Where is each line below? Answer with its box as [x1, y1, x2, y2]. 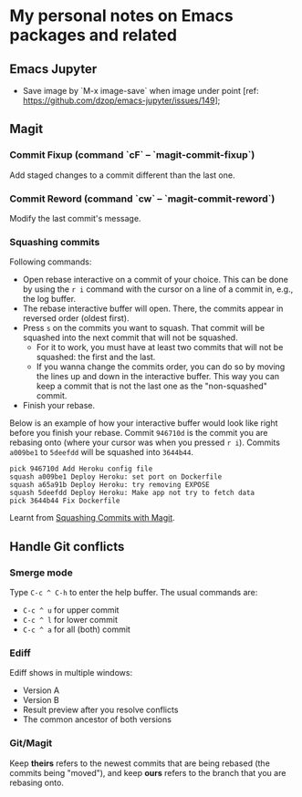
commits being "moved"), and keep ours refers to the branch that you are [9, 767, 286, 778]
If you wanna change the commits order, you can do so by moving [36, 361, 286, 372]
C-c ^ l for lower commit [22, 614, 119, 625]
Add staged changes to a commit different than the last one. [9, 170, 235, 181]
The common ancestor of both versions [22, 714, 172, 725]
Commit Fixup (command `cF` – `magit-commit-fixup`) [9, 149, 255, 161]
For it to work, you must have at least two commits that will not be [36, 342, 284, 353]
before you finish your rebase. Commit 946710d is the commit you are [9, 428, 268, 439]
